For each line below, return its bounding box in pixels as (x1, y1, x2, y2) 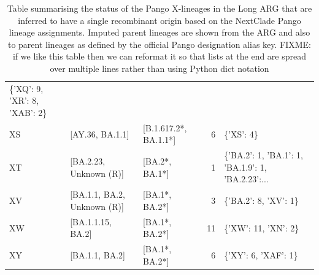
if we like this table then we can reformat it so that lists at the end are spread (12, 50, 307, 63)
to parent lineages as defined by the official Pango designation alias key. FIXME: (7, 37, 312, 50)
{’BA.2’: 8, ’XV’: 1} (224, 194, 299, 207)
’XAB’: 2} (9, 106, 47, 118)
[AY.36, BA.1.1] (70, 127, 129, 140)
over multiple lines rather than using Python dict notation (50, 61, 269, 74)
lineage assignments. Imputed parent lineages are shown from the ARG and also (9, 26, 310, 39)
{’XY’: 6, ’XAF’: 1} (224, 248, 298, 261)
